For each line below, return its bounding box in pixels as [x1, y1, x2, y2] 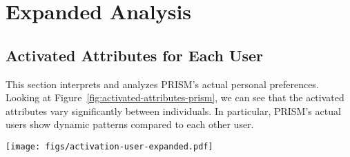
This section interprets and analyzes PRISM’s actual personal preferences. [6, 76, 319, 91]
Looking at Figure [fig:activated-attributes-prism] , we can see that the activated [6, 90, 344, 105]
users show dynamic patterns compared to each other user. [6, 117, 254, 132]
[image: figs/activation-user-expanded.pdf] [6, 141, 213, 151]
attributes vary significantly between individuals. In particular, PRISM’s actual [6, 103, 341, 118]
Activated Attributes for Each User [6, 44, 264, 65]
